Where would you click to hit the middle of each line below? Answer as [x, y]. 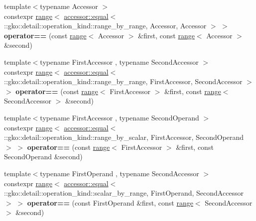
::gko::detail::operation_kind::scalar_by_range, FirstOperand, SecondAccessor [124, 193]
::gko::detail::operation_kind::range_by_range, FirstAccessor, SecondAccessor [123, 81]
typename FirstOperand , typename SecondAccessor [120, 173]
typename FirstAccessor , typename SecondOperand [120, 117]
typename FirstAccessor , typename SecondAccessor [119, 61]
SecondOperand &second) [43, 157]
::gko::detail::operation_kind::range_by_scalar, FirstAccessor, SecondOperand [124, 137]
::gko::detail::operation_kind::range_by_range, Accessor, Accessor [105, 26]
